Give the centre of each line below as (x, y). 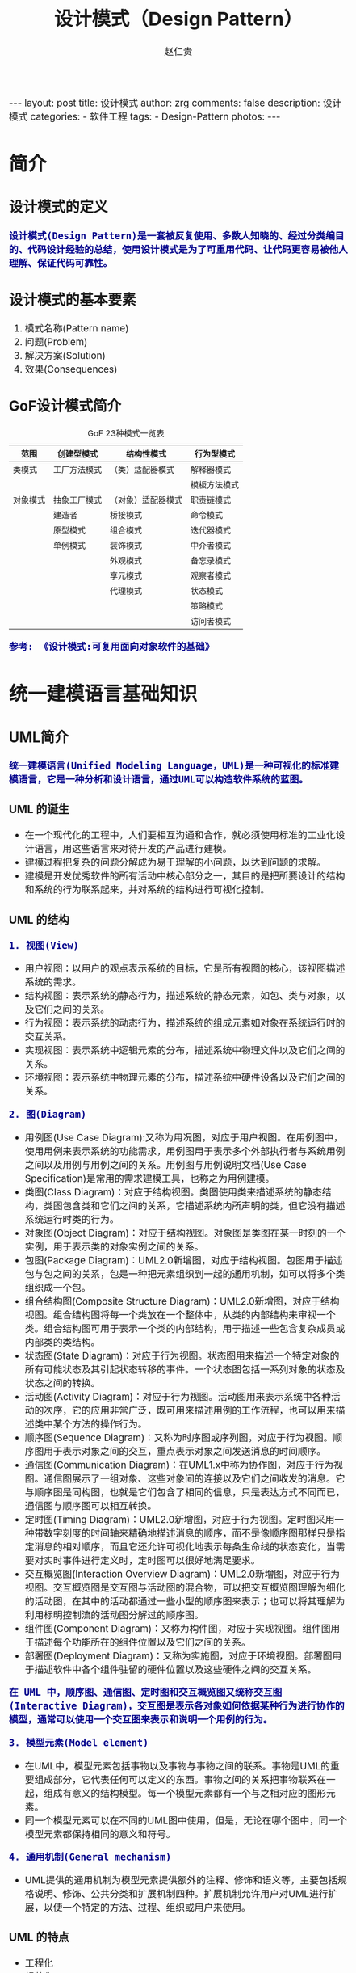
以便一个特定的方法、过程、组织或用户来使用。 (147, 1908)
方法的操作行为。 (110, 1424)
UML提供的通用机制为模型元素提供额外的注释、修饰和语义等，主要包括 (181, 1880)
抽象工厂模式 (78, 500)
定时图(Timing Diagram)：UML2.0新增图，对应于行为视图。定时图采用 (180, 1520)
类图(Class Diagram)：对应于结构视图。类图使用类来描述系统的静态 (174, 1192)
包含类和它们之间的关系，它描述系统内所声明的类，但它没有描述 (204, 1206)
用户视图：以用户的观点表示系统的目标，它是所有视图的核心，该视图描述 (185, 969)
